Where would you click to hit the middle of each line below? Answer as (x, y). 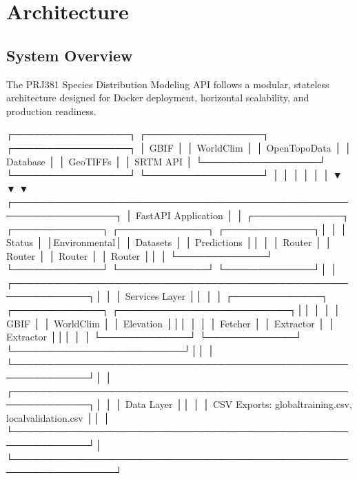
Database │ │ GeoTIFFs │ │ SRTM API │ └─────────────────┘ (166, 161)
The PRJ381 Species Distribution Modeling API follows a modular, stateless (168, 84)
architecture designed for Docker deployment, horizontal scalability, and (158, 98)
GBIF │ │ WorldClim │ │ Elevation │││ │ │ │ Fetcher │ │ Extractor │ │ (171, 323)
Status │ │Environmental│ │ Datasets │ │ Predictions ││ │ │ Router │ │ (169, 242)
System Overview (70, 55)
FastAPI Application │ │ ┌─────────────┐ (242, 215)
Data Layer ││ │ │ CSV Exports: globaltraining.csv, (238, 404)
